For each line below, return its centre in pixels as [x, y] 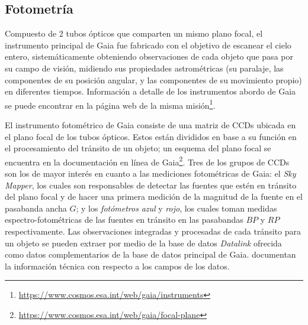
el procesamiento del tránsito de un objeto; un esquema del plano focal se [138, 148]
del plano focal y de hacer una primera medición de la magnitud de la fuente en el [154, 196]
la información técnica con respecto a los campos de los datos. [117, 266]
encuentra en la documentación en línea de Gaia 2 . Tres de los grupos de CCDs [147, 161]
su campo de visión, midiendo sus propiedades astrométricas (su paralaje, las [144, 68]
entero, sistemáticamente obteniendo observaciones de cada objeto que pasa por [149, 56]
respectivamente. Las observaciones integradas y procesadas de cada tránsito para [153, 231]
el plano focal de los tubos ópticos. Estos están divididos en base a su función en [151, 136]
